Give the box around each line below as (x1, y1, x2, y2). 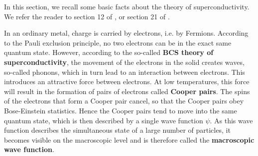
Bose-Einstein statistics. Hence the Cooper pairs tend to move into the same (4, 105, 237, 115)
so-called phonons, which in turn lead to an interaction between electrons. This (4, 66, 245, 77)
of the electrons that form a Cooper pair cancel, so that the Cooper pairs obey (4, 96, 244, 106)
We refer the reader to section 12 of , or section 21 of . (4, 11, 170, 21)
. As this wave (210, 115, 253, 125)
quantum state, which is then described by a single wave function (4, 115, 203, 125)
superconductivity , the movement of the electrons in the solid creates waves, (4, 56, 245, 67)
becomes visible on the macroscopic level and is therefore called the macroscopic (4, 134, 255, 145)
